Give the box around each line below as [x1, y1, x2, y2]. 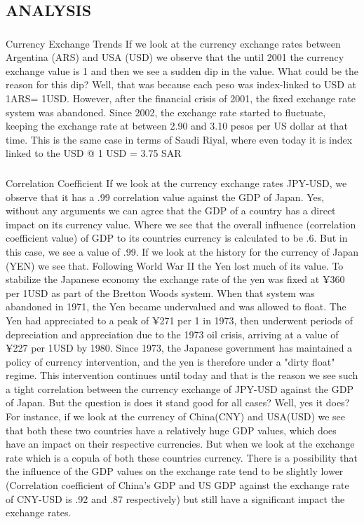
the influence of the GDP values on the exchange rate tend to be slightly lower [6, 464, 344, 478]
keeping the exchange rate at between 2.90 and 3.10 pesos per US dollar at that [6, 118, 348, 133]
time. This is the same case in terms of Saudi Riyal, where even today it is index [6, 132, 353, 146]
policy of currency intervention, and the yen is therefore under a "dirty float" [6, 354, 335, 368]
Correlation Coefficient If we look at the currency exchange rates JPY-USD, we [6, 175, 347, 190]
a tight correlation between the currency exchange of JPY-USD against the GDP [6, 381, 353, 396]
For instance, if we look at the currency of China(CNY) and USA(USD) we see [6, 409, 346, 424]
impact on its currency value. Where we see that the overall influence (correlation [6, 216, 356, 231]
